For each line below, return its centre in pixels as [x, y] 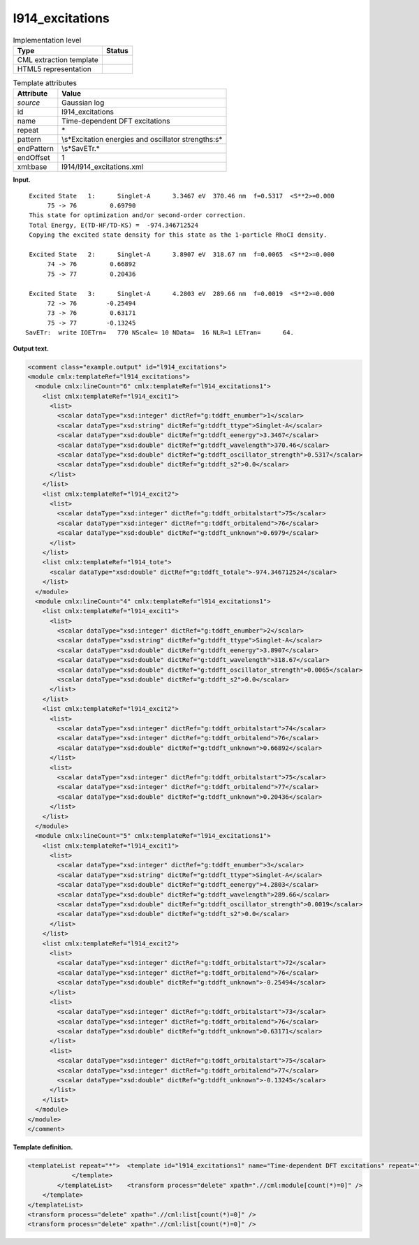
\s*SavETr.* [81, 149]
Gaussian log [83, 103]
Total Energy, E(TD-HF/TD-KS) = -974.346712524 [114, 225]
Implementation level [47, 40]
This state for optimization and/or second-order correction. [138, 215]
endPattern [35, 149]
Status [117, 50]
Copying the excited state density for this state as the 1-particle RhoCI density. [178, 235]
